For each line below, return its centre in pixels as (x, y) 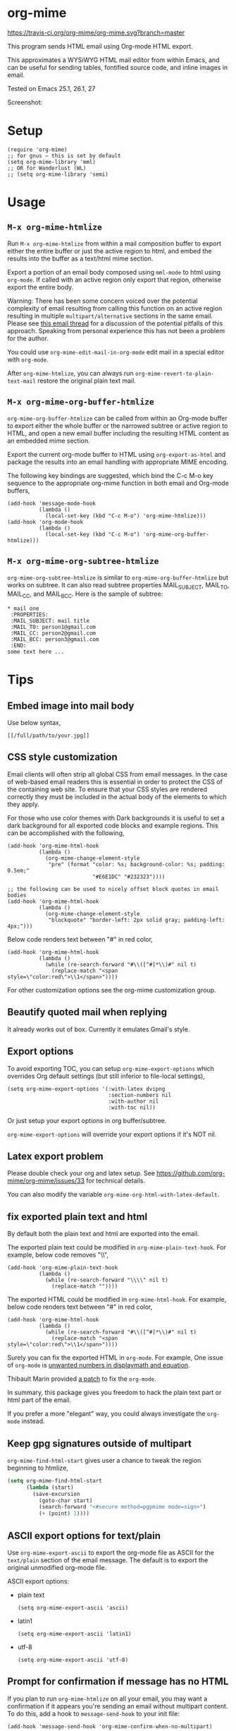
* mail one (23, 609)
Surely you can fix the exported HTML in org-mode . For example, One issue (115, 1358)
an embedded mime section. (49, 441)
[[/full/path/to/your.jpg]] (49, 736)
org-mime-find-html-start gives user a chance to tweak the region (104, 1460)
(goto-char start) (66, 1501)
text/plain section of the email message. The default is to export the (108, 1560)
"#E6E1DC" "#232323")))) (129, 877)
